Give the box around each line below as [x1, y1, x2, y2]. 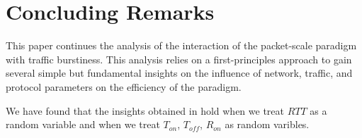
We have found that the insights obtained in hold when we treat [6, 103, 285, 118]
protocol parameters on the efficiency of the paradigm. [6, 79, 242, 94]
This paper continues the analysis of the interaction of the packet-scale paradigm [6, 38, 357, 53]
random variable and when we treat [6, 117, 160, 132]
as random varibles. [225, 117, 310, 132]
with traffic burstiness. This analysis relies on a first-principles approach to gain [6, 51, 352, 66]
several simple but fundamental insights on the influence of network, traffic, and [6, 65, 353, 80]
